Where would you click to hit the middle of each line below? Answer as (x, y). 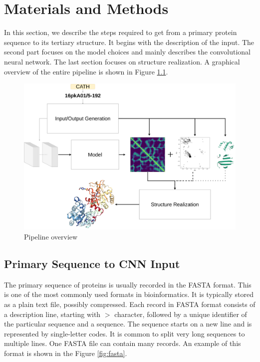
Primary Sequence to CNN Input (92, 263)
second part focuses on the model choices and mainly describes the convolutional (128, 52)
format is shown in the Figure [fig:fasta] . (66, 353)
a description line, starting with (52, 314)
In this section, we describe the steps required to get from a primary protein (121, 32)
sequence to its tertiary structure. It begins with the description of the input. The (129, 42)
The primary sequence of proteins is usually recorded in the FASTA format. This (128, 284)
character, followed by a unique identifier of (181, 314)
